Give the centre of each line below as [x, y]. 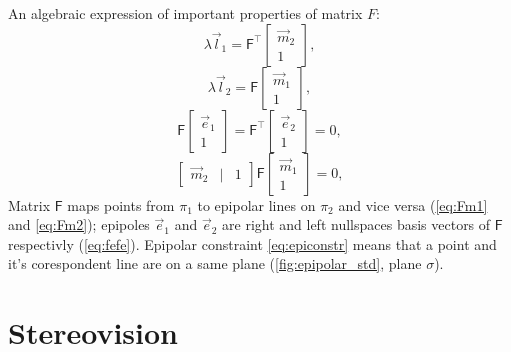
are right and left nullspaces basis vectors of [356, 224]
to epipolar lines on [256, 204]
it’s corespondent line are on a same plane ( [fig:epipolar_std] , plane [215, 263]
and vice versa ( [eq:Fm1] [413, 204]
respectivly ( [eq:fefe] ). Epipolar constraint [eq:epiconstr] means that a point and [252, 243]
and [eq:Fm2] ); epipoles [79, 224]
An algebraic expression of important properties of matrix [185, 13]
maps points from [121, 204]
